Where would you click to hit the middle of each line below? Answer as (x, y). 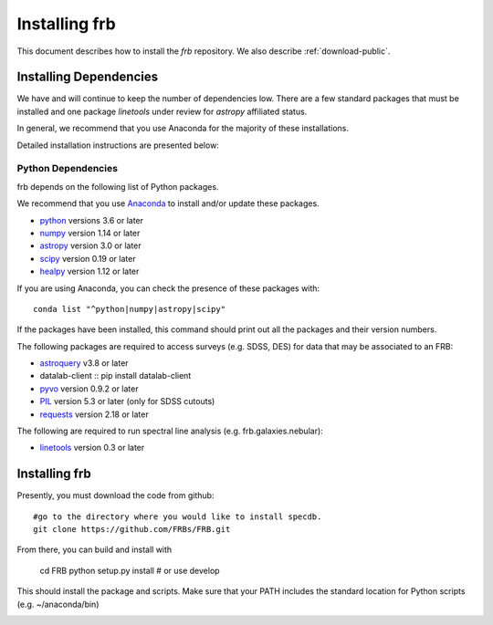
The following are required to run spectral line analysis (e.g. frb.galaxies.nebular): (170, 431)
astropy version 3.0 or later (90, 245)
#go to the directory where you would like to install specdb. (178, 516)
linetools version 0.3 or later (92, 448)
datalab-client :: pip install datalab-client (115, 376)
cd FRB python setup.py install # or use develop (130, 570)
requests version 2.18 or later (94, 414)
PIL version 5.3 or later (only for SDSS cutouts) (127, 401)
